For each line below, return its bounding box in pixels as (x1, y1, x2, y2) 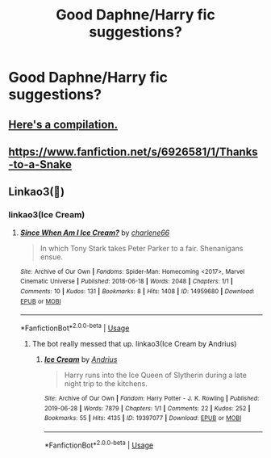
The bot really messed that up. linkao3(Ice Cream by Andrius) (31, 338, 237, 348)
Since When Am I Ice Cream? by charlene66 (19, 228, 170, 237)
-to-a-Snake (8, 158, 73, 171)
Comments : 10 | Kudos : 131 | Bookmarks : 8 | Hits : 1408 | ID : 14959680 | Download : (19, 287, 256, 296)
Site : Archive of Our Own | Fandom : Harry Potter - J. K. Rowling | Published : (44, 394, 260, 402)
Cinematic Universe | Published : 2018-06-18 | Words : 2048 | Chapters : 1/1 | (19, 277, 234, 286)
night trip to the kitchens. (64, 378, 148, 389)
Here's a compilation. (8, 117, 119, 131)
